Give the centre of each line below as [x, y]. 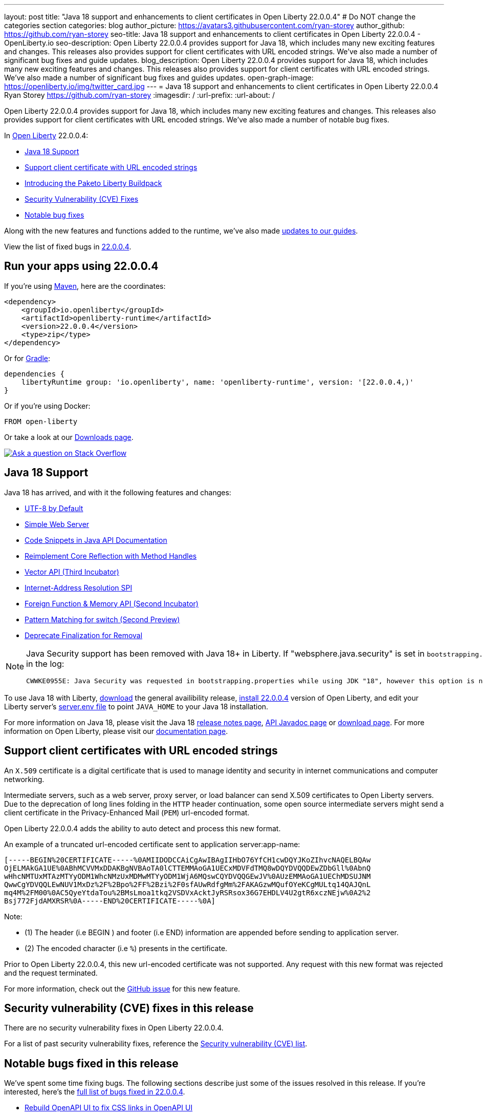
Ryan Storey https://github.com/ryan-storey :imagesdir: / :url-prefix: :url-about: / [139, 95]
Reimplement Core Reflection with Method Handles [111, 556]
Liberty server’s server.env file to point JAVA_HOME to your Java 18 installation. [136, 706]
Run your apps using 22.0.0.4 [81, 266]
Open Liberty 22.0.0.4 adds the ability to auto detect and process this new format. [142, 828]
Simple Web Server [57, 524]
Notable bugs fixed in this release [91, 1063]
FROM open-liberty [41, 421]
